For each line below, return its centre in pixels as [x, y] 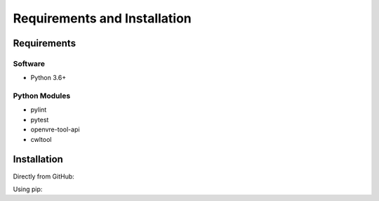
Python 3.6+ [48, 78]
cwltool [41, 139]
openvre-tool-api [55, 129]
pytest [40, 119]
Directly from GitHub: [44, 176]
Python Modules [42, 96]
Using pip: [28, 189]
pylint [39, 110]
